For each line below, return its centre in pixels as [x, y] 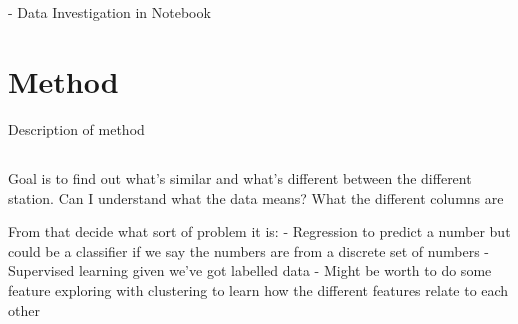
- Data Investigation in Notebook [109, 12]
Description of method [76, 129]
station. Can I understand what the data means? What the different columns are [256, 197]
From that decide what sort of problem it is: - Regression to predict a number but [259, 231]
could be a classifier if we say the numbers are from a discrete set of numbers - [248, 250]
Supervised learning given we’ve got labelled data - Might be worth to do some [250, 270]
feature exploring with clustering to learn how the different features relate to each [258, 290]
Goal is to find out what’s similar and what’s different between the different [240, 178]
